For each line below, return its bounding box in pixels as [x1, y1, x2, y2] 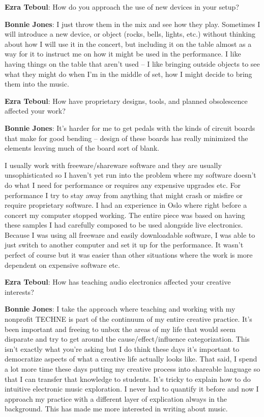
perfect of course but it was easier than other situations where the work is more [5, 249, 253, 260]
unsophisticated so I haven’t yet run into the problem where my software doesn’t [5, 170, 256, 180]
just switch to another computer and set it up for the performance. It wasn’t [5, 239, 244, 250]
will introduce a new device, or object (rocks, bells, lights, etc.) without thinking [5, 29, 256, 39]
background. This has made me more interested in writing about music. [5, 403, 228, 414]
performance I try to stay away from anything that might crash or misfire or [5, 189, 243, 200]
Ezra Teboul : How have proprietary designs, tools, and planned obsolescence [5, 95, 248, 106]
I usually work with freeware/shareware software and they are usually [5, 159, 222, 170]
